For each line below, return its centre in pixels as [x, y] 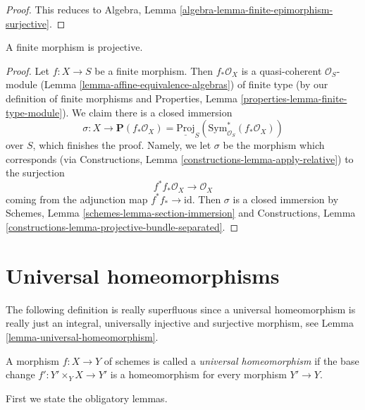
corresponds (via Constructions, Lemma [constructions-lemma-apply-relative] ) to [180, 158]
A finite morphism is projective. [74, 47]
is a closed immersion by [286, 199]
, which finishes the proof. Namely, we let [122, 145]
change [20, 374]
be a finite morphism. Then [154, 70]
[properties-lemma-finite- [294, 98]
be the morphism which [274, 145]
